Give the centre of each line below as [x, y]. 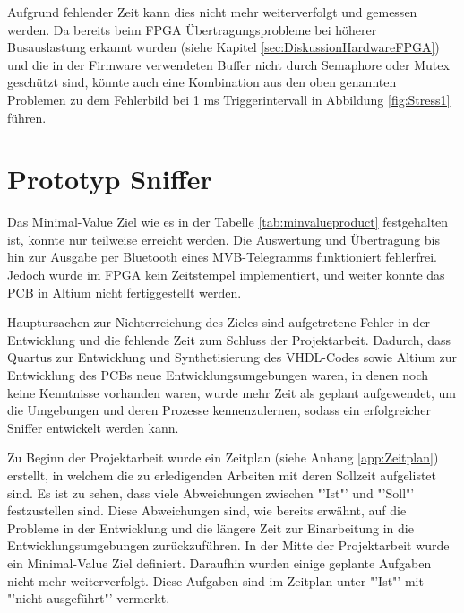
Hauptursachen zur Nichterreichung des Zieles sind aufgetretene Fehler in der [219, 322]
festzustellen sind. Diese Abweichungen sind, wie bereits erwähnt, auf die [207, 510]
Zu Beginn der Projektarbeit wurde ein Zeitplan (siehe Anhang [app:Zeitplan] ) [223, 458]
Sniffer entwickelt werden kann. [93, 427]
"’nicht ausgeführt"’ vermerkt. [89, 598]
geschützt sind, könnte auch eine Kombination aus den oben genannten [202, 82]
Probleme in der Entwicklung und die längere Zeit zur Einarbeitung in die [211, 527]
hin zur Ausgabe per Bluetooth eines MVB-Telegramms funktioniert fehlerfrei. [222, 257]
